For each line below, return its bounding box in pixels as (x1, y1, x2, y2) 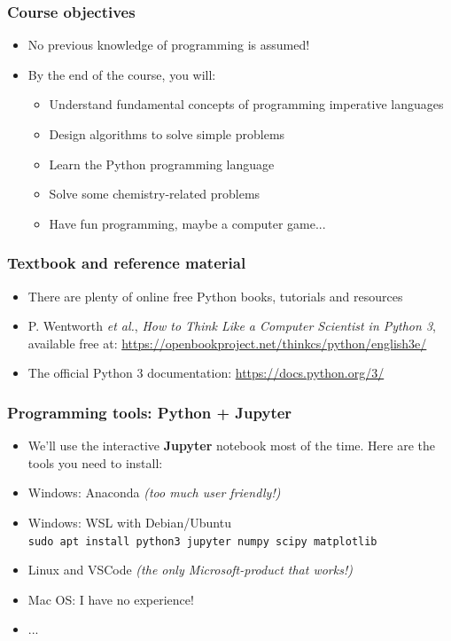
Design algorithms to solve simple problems (49, 125, 285, 143)
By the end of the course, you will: (27, 65, 216, 83)
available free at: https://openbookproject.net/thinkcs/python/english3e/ (27, 333, 427, 352)
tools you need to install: (27, 453, 163, 472)
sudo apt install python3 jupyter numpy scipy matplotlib (27, 535, 377, 548)
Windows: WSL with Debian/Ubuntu (27, 512, 231, 531)
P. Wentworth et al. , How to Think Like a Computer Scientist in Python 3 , (27, 317, 436, 335)
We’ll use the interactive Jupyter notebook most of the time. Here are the (27, 436, 435, 455)
